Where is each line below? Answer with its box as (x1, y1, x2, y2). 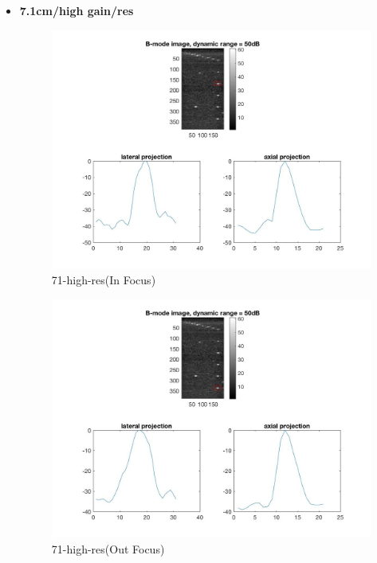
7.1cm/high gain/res (19, 2, 134, 18)
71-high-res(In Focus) (51, 271, 156, 287)
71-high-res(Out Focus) (51, 540, 165, 557)
